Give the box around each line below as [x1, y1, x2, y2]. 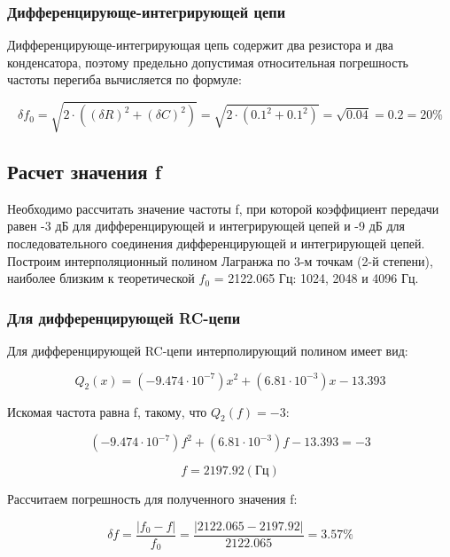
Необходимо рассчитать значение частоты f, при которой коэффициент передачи [7, 199, 439, 217]
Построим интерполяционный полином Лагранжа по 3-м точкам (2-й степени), [7, 251, 433, 270]
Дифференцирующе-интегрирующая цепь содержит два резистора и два [7, 35, 393, 54]
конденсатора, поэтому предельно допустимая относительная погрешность [7, 52, 408, 71]
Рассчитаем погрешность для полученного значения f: [7, 490, 298, 508]
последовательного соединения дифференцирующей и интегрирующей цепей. [7, 233, 425, 252]
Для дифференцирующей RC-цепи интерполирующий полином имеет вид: [7, 341, 408, 359]
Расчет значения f [7, 157, 162, 184]
